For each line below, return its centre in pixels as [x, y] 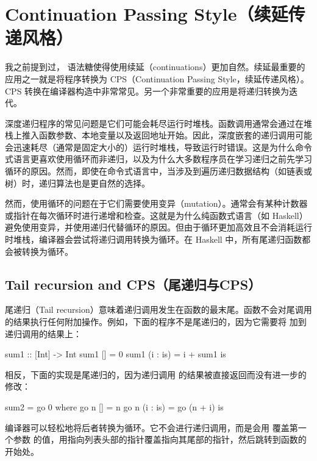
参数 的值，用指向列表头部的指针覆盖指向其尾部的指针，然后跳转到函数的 [160, 439]
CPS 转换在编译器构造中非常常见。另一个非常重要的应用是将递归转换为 [147, 91]
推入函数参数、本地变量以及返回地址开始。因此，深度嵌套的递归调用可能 [167, 135]
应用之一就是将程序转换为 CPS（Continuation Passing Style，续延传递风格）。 [157, 78]
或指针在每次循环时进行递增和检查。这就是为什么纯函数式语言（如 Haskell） [156, 215]
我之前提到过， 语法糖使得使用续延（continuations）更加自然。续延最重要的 [155, 67]
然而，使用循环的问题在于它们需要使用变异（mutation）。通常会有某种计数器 [156, 203]
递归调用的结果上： [43, 333]
